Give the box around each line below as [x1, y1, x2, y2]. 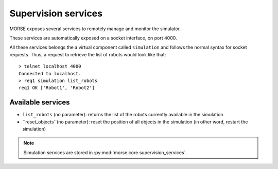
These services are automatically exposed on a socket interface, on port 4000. [9, 35, 177, 41]
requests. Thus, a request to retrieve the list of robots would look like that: [9, 51, 166, 57]
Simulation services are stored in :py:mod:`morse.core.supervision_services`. [23, 149, 187, 156]
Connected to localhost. [19, 71, 81, 76]
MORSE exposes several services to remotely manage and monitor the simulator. [9, 26, 181, 32]
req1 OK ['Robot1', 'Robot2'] [19, 85, 95, 91]
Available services [9, 98, 70, 107]
